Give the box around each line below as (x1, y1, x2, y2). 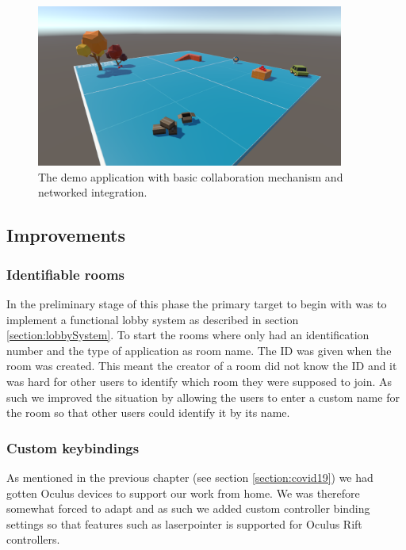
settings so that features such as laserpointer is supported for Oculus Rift (6, 515, 362, 532)
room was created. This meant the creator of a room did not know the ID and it (6, 357, 397, 374)
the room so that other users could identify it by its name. (6, 404, 290, 421)
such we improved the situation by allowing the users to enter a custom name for (6, 388, 400, 405)
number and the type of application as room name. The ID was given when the (6, 342, 392, 358)
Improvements (6, 223, 126, 247)
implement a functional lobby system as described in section (6, 311, 299, 327)
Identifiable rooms (6, 264, 125, 284)
